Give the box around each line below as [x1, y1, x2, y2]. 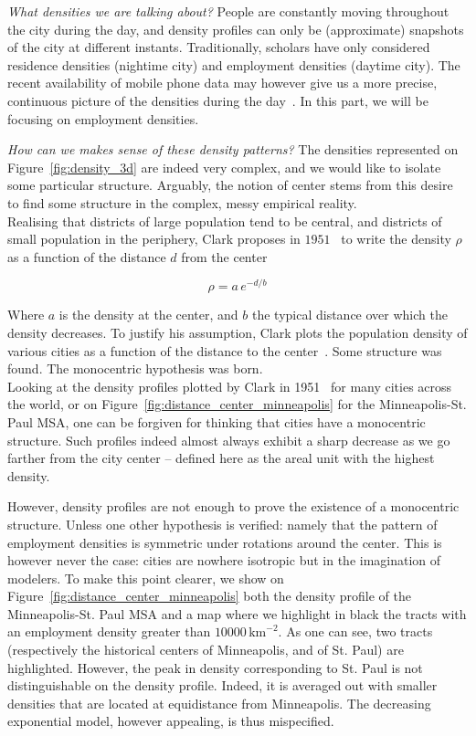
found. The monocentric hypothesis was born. [7, 359, 263, 378]
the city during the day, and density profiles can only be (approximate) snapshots [7, 19, 464, 38]
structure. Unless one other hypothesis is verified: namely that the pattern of [7, 514, 438, 533]
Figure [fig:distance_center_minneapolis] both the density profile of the [7, 586, 411, 605]
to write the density [341, 229, 451, 248]
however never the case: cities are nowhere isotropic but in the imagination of [7, 551, 441, 570]
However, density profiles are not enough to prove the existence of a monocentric [7, 497, 460, 516]
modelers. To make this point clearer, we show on [7, 568, 284, 587]
